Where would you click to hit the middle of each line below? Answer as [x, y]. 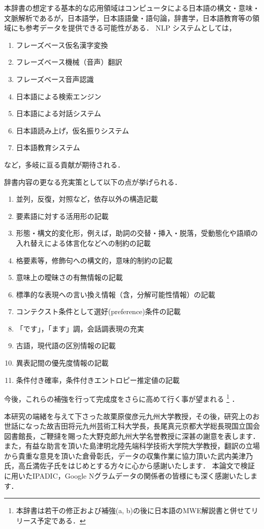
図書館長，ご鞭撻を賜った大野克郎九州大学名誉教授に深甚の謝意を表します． [132, 436]
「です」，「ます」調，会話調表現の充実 [80, 328]
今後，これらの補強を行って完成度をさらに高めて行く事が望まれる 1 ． [122, 398]
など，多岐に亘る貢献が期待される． [64, 164]
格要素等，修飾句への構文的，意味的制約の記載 [94, 260]
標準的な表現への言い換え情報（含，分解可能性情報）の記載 [115, 294]
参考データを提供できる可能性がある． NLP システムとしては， [130, 28]
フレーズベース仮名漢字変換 [62, 45]
